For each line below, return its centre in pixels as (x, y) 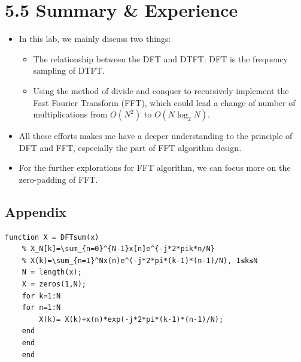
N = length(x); (52, 272)
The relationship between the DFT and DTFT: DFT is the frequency (160, 58)
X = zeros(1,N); (54, 284)
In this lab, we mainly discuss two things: (95, 39)
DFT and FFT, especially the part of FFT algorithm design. (130, 147)
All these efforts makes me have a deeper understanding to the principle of (156, 136)
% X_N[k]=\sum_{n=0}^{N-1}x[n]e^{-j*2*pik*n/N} (118, 249)
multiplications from (70, 114)
